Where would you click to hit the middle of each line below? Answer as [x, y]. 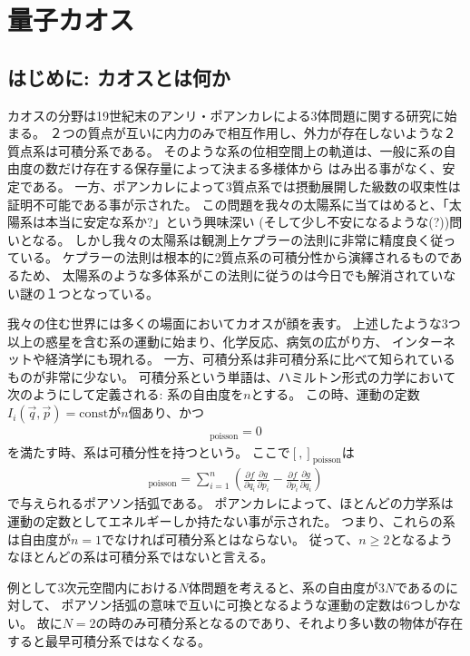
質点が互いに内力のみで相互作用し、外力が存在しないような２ [272, 133]
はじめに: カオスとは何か [119, 77]
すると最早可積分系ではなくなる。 [109, 640]
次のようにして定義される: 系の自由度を [126, 394]
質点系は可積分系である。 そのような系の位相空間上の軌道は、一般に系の [225, 150]
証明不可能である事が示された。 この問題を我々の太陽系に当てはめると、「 [228, 204]
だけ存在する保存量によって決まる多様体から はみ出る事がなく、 [250, 168]
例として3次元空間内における [93, 587]
